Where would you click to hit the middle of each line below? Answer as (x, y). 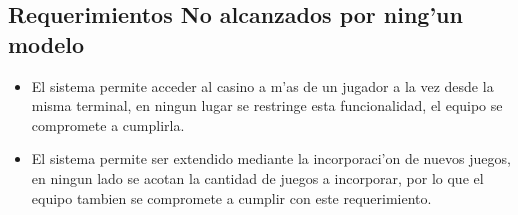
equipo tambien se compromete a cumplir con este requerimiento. (231, 197)
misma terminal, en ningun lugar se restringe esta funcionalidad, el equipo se (267, 105)
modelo (46, 43)
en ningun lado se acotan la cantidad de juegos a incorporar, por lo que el (257, 177)
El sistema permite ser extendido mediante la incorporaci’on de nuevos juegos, (271, 158)
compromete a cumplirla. (108, 124)
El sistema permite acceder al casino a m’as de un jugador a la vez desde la (262, 85)
